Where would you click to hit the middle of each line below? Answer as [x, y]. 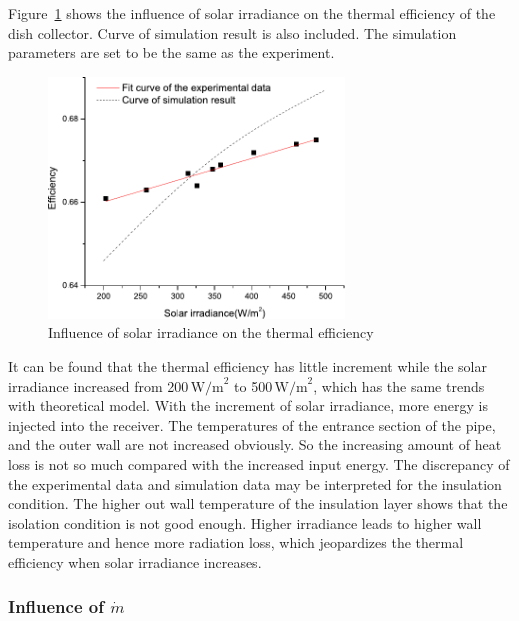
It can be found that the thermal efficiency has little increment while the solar [247, 365]
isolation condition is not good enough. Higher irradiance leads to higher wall [245, 522]
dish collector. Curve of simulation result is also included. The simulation [232, 32]
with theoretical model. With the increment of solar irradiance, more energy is [248, 405]
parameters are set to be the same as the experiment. [171, 52]
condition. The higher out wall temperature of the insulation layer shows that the [258, 503]
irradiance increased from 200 [98, 385]
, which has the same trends [399, 385]
